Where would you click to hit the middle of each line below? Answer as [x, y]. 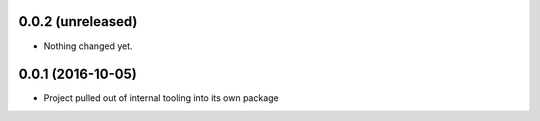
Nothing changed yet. [88, 46]
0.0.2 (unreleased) [78, 21]
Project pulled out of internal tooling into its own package [161, 98]
